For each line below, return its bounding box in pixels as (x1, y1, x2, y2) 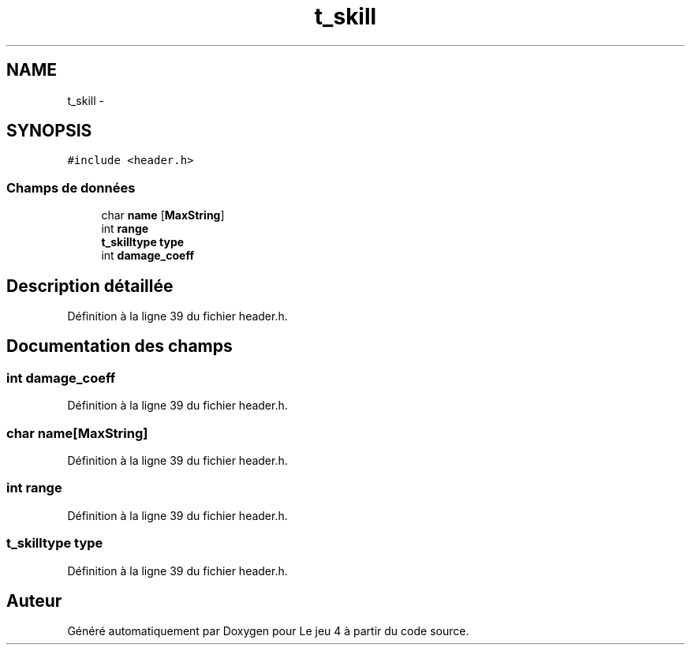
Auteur (6, 590, 62, 611)
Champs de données (6, 179, 136, 196)
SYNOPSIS (6, 121, 92, 141)
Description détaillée (6, 275, 174, 296)
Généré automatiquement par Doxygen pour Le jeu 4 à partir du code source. (67, 624, 469, 638)
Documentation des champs (6, 336, 233, 357)
